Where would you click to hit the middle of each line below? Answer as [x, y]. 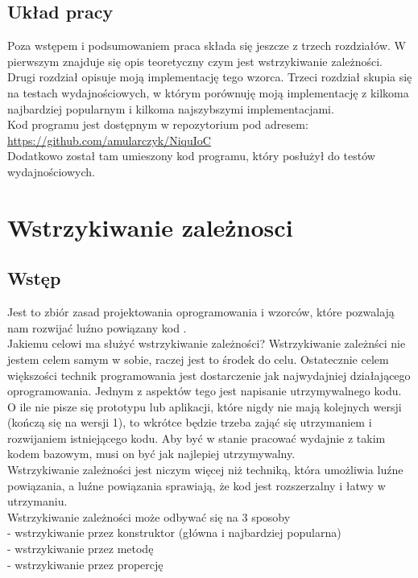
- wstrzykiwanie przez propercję [85, 564]
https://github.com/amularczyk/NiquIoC [109, 140]
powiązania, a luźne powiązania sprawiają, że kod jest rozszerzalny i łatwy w [197, 485]
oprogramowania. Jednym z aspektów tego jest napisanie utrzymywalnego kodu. [205, 391]
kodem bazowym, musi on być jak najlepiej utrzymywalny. [151, 454]
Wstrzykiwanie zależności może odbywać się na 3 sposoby [149, 516]
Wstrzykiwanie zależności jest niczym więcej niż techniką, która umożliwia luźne [205, 470]
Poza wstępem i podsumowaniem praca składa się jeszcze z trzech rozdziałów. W [207, 45]
